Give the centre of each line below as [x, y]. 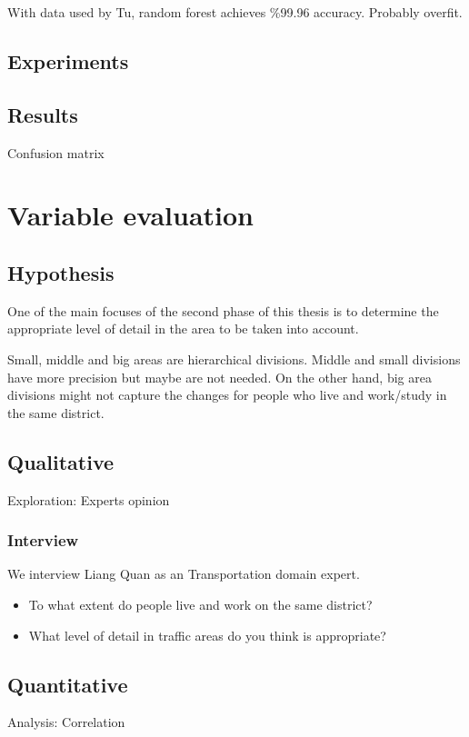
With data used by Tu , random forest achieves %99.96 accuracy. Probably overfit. [235, 12]
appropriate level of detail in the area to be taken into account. [183, 329]
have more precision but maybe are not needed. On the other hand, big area [220, 377]
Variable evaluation [130, 215]
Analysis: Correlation [66, 722]
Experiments [68, 60]
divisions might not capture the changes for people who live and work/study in [227, 395]
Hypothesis [61, 272]
